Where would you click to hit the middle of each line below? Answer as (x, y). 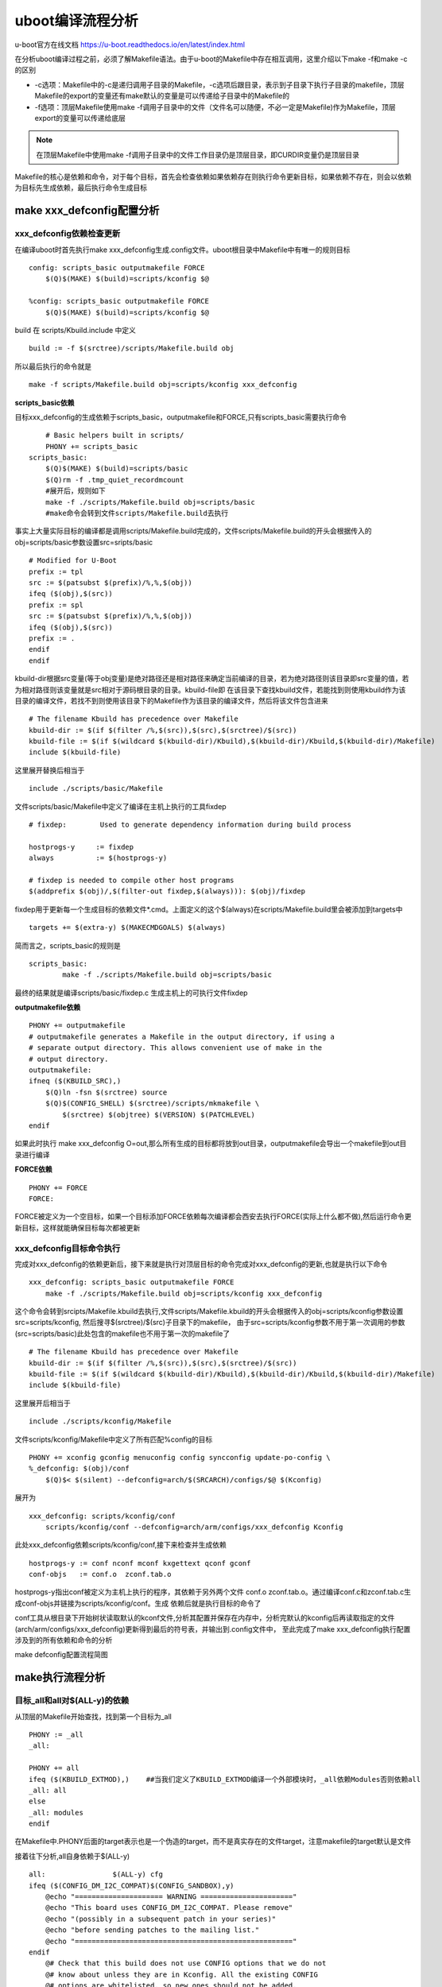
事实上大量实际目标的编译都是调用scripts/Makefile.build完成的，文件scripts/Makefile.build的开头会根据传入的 (194, 531)
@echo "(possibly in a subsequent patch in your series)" (161, 1919)
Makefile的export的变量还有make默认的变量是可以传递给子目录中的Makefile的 (162, 96)
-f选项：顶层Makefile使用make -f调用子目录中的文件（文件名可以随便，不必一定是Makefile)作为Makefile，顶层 (215, 107)
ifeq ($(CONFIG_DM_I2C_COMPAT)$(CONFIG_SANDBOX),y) (132, 1885)
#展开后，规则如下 (76, 491)
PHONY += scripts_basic (91, 446)
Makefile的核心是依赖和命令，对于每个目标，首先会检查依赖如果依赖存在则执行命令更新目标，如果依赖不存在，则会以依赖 (213, 177)
